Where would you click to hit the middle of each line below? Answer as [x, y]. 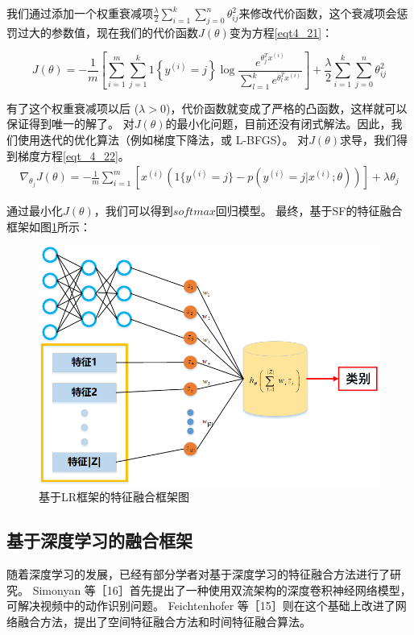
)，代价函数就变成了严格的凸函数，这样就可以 [286, 108]
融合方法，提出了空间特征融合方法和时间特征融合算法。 [164, 621]
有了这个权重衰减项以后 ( [73, 108]
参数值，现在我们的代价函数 [124, 32]
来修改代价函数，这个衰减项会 [318, 13]
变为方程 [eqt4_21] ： [281, 32]
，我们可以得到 [133, 211]
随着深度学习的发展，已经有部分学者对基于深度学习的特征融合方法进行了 [198, 574]
